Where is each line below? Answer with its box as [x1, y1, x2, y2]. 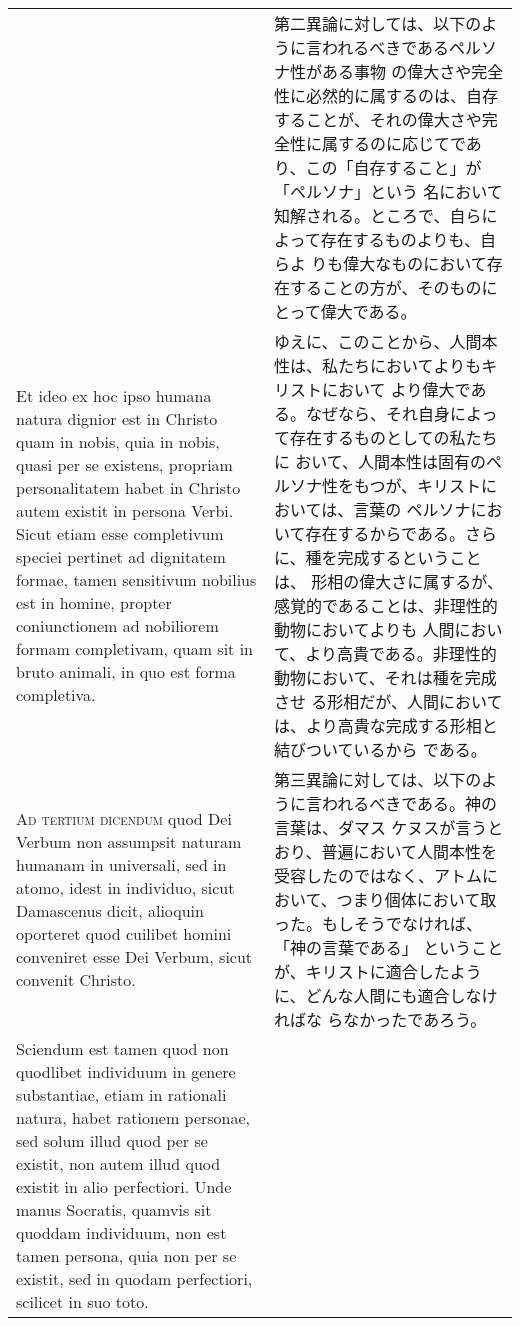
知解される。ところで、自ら [274, 204, 482, 227]
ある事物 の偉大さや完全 [322, 60, 504, 83]
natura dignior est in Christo [16, 407, 218, 430]
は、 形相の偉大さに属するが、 [274, 570, 504, 593]
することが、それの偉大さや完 [274, 108, 498, 131]
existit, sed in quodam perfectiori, [16, 1267, 253, 1290]
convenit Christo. [16, 968, 136, 991]
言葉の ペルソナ [353, 498, 471, 521]
